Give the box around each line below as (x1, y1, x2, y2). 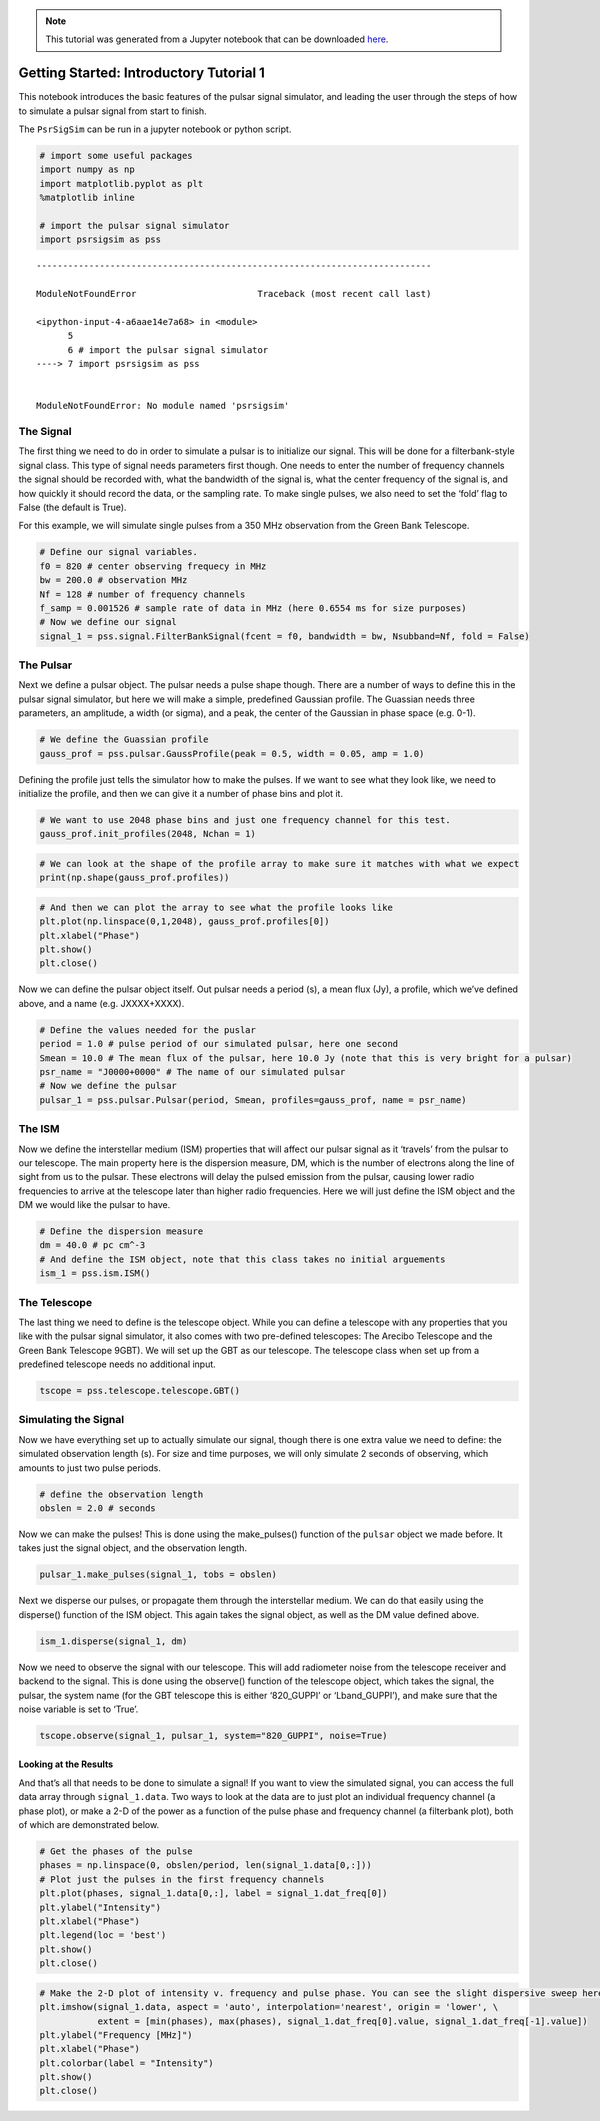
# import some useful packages (39, 150, 194, 162)
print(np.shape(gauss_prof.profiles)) (39, 872, 230, 884)
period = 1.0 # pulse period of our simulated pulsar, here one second (39, 1038, 399, 1050)
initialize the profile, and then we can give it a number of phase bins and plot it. (18, 787, 344, 799)
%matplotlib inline (39, 192, 135, 204)
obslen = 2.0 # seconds (39, 1503, 157, 1514)
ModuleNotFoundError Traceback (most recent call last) (36, 288, 432, 300)
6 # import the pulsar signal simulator (67, 344, 269, 355)
